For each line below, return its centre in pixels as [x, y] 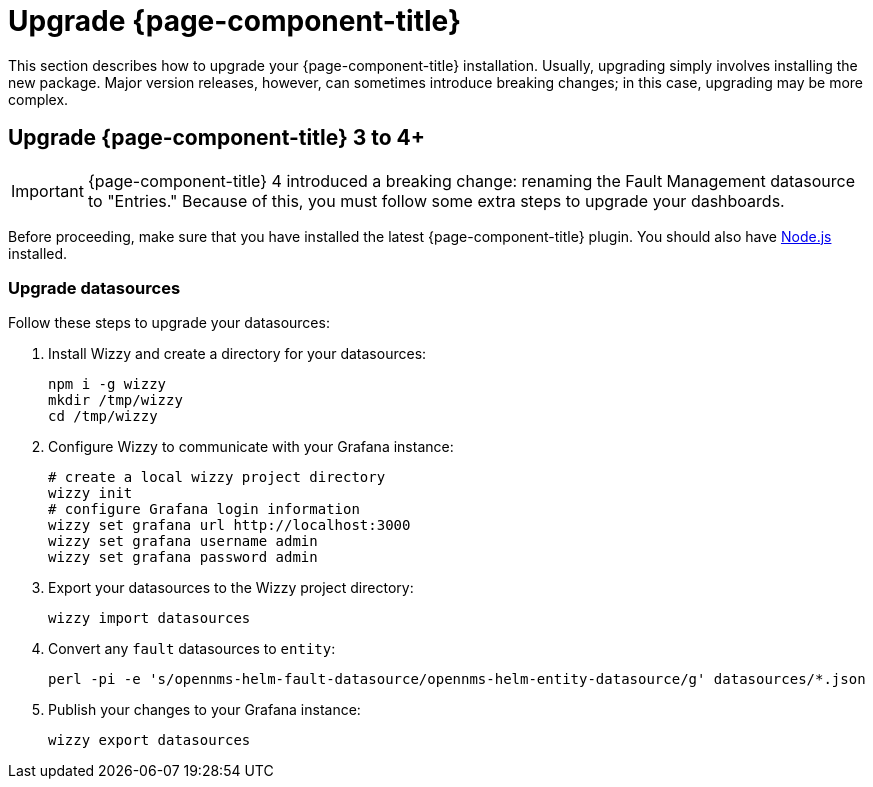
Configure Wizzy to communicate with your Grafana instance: [251, 447]
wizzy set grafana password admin [183, 557]
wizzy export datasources [149, 740]
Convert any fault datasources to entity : [192, 649]
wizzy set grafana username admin [183, 541]
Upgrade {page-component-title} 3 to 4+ [217, 138]
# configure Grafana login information [204, 509]
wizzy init [90, 493]
